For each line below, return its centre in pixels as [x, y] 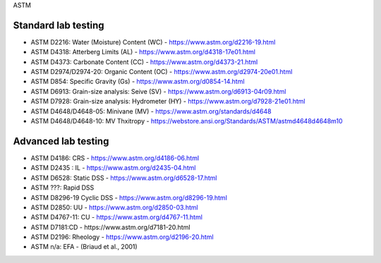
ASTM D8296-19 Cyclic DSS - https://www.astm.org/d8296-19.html [129, 197]
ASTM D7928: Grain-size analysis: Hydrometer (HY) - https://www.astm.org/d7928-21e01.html [168, 102]
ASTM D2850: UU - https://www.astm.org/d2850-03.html [114, 207]
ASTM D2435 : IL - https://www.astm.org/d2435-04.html [113, 168]
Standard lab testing [59, 25]
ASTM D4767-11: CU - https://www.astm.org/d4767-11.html [116, 217]
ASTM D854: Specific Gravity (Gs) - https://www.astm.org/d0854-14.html [138, 82]
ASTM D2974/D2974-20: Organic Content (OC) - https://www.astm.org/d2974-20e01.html [162, 72]
